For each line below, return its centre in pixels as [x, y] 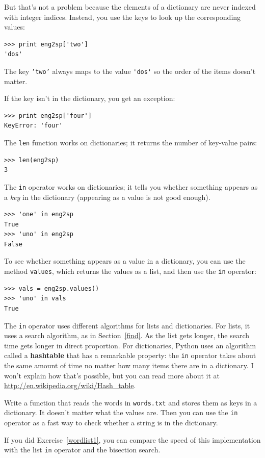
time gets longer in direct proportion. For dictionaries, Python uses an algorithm [130, 345]
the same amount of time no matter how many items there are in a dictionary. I [129, 365]
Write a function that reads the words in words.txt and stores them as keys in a [131, 402]
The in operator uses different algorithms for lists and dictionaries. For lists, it [127, 325]
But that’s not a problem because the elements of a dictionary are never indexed [130, 7]
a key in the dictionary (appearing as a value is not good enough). [107, 197]
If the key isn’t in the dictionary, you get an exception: [90, 98]
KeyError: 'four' [33, 126]
